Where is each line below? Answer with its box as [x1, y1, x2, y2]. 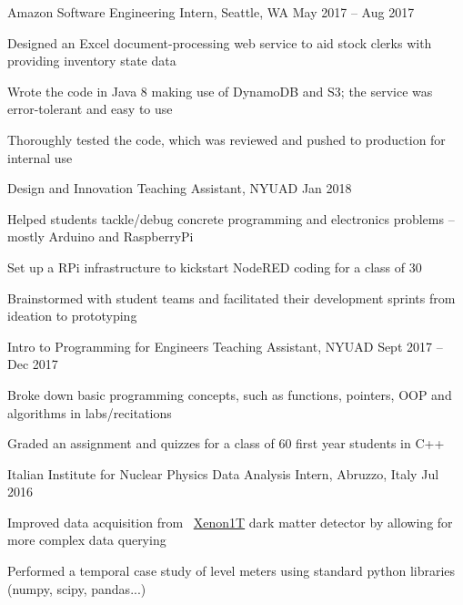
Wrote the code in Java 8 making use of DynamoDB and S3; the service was [7, 81, 433, 100]
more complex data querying [7, 530, 166, 549]
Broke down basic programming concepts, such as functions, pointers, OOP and [7, 385, 452, 404]
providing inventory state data [7, 51, 176, 70]
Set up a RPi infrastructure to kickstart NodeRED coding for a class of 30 [7, 257, 422, 276]
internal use [7, 148, 73, 167]
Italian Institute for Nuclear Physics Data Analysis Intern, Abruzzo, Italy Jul [7, 464, 439, 483]
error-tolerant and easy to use [7, 99, 173, 118]
